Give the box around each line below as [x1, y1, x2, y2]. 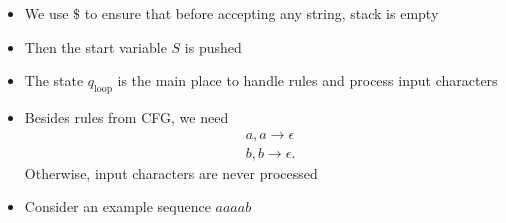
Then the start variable [24, 36, 167, 57]
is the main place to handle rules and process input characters [117, 70, 498, 91]
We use [24, 3, 69, 23]
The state [24, 70, 84, 91]
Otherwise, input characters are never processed [24, 162, 318, 183]
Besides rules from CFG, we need [24, 106, 229, 127]
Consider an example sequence [24, 196, 211, 217]
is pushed [184, 36, 242, 57]
